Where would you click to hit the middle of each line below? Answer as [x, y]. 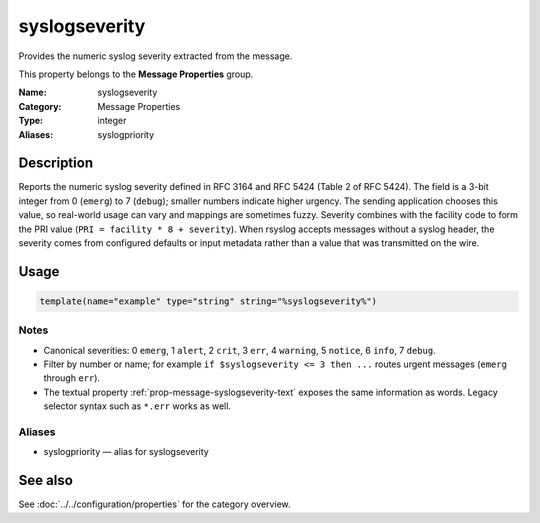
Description [56, 163]
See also [46, 480]
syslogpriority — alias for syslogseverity [126, 452]
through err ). [71, 378]
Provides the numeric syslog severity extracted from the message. [155, 56]
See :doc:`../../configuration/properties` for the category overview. [154, 504]
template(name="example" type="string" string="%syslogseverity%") [208, 301]
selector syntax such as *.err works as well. [137, 406]
